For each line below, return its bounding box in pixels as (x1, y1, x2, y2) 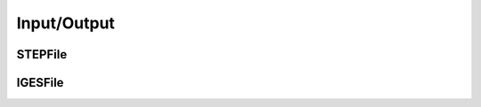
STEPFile (16, 47, 68, 62)
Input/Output (16, 13, 116, 33)
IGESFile (16, 75, 64, 90)
